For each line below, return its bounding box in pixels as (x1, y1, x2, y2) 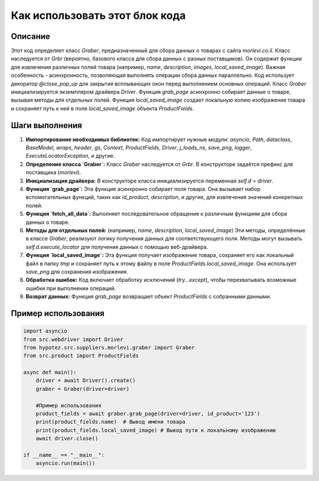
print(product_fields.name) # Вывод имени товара (35, 418, 185, 425)
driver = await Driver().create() (35, 377, 136, 384)
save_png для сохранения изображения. (25, 268, 128, 275)
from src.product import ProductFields (23, 352, 139, 359)
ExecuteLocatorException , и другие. (25, 152, 115, 160)
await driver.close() (35, 435, 99, 442)
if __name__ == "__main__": (23, 451, 105, 458)
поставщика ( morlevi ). (25, 169, 82, 176)
